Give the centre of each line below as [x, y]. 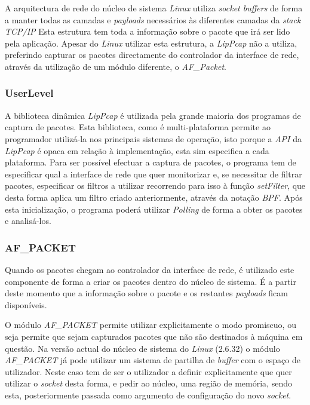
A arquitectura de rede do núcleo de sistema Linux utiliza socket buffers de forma [154, 8]
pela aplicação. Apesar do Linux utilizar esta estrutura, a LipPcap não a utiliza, [151, 43]
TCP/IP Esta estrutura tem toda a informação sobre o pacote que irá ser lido [148, 31]
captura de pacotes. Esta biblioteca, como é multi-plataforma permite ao [138, 127]
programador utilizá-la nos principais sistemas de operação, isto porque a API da [153, 138]
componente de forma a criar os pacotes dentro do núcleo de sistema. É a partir [151, 281]
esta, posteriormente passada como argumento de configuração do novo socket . [148, 395]
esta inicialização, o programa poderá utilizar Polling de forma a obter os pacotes [154, 209]
